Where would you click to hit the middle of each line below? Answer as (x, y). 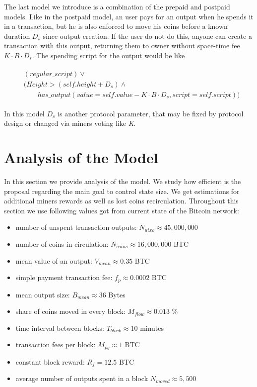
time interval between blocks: (60, 328)
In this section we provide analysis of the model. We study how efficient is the (123, 181)
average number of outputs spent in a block (82, 378)
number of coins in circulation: (62, 243)
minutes (152, 328)
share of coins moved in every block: (70, 311)
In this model (24, 113)
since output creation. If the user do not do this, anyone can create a (147, 36)
